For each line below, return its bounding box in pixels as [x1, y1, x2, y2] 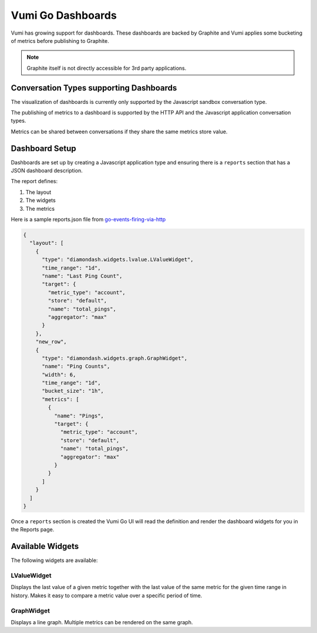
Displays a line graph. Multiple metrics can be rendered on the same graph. [11, 618, 193, 625]
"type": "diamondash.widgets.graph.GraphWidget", [42, 355, 188, 361]
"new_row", [35, 338, 67, 345]
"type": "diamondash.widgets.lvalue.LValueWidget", [42, 256, 194, 263]
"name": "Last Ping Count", [42, 272, 123, 279]
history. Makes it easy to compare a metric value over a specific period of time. [11, 592, 203, 599]
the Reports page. [11, 526, 55, 533]
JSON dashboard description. [11, 167, 83, 174]
